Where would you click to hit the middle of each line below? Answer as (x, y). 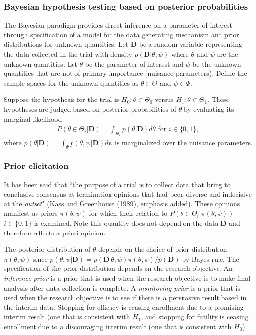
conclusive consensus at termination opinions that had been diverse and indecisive (128, 194)
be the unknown (217, 63)
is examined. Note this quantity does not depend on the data (126, 223)
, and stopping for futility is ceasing (195, 317)
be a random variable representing (190, 44)
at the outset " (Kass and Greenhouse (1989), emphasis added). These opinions (122, 203)
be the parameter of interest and (134, 63)
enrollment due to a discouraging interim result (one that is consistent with (118, 326)
